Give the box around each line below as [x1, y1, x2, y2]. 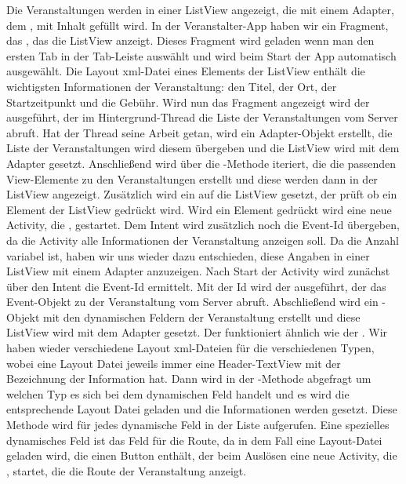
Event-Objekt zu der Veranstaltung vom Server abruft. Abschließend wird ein [6, 293, 379, 310]
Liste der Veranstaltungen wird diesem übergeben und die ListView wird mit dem [6, 140, 400, 156]
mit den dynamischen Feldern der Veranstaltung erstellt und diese [43, 308, 361, 325]
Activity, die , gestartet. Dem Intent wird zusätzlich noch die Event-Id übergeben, [6, 217, 400, 233]
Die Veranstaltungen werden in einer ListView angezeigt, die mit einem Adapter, [6, 2, 394, 17]
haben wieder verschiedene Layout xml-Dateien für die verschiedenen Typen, [6, 340, 375, 356]
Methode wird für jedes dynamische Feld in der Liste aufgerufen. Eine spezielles [6, 417, 390, 433]
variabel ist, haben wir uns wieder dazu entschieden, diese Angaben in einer [6, 247, 370, 264]
